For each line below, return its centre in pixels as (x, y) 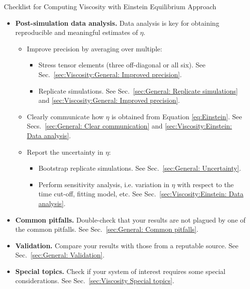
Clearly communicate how (65, 116)
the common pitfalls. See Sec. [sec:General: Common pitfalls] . (107, 229)
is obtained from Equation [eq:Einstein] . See (177, 116)
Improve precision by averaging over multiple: (94, 48)
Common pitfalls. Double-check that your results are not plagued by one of (130, 219)
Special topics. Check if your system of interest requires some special (120, 271)
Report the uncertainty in (65, 152)
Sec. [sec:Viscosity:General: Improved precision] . (110, 74)
